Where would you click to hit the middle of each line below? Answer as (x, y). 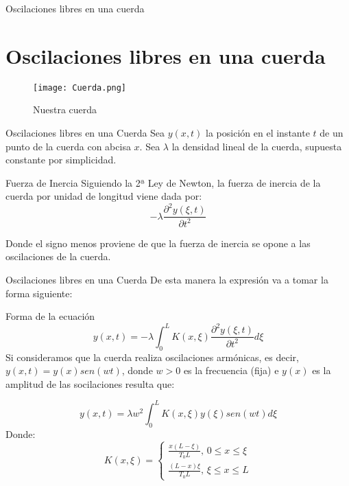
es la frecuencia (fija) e (231, 370)
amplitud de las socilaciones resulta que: (90, 383)
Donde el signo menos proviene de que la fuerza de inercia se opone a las (158, 243)
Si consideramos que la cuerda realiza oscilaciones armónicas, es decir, (152, 357)
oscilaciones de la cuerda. (58, 256)
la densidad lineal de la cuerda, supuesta (257, 146)
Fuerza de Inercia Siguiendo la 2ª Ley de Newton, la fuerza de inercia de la (163, 182)
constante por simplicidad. (61, 160)
